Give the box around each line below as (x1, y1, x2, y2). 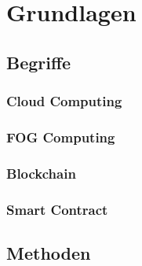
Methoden (6, 240, 91, 264)
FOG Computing (6, 127, 115, 146)
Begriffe (6, 50, 71, 74)
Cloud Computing (6, 91, 122, 111)
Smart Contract (6, 199, 108, 219)
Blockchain (6, 163, 76, 183)
